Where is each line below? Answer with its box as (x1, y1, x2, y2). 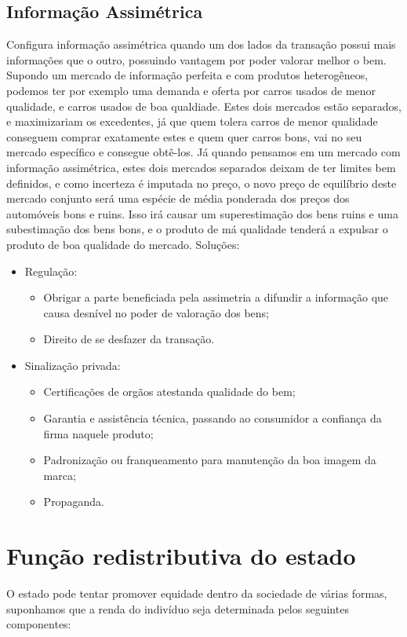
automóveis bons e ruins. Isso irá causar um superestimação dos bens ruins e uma (6, 205, 398, 221)
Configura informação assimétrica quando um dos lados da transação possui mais (6, 36, 396, 53)
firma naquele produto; (43, 425, 154, 441)
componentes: (6, 616, 71, 632)
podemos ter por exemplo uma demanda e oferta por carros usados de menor (6, 82, 376, 98)
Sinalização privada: (24, 357, 121, 373)
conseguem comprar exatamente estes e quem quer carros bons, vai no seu (6, 128, 362, 145)
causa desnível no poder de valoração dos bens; (43, 304, 269, 320)
